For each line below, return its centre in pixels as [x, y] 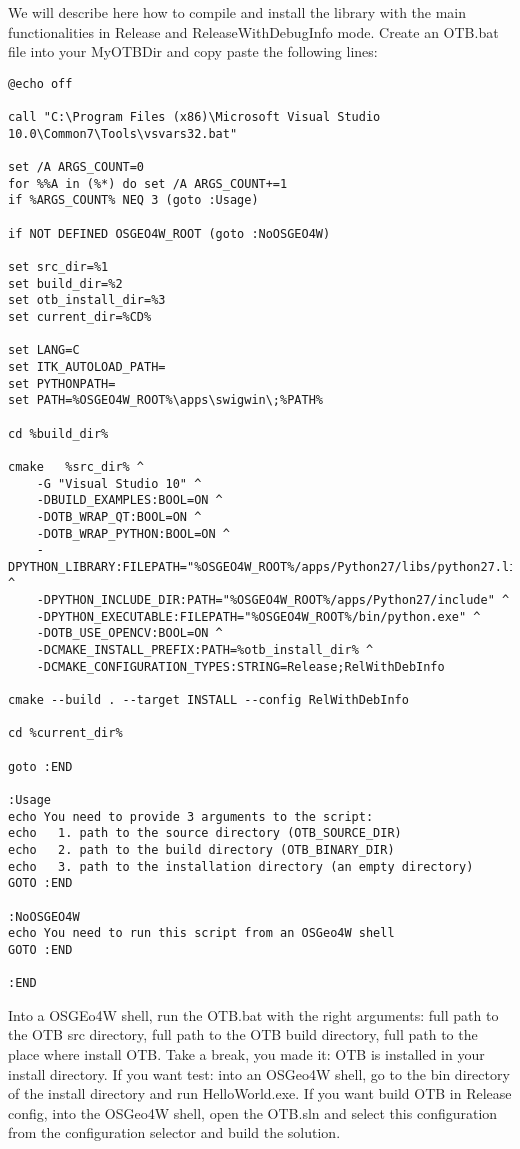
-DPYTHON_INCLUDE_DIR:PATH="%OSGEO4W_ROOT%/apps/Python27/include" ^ [273, 600]
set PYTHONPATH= [62, 383]
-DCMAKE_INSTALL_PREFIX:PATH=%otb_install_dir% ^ [205, 650]
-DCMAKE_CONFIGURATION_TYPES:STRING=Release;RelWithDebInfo [240, 666]
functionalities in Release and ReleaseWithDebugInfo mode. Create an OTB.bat [253, 31]
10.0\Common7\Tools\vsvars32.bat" [123, 133]
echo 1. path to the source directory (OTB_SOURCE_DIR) [205, 833]
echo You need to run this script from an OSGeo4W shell [201, 933]
